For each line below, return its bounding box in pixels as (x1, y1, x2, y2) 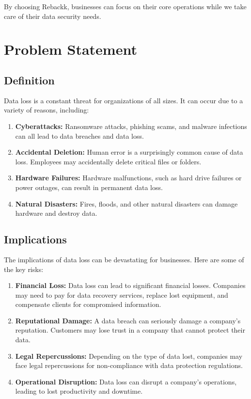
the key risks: (4, 264, 44, 274)
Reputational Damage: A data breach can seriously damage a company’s (15, 315, 241, 325)
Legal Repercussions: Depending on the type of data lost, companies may (15, 351, 243, 361)
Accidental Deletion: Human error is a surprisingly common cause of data (15, 147, 243, 157)
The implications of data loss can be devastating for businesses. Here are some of (4, 254, 244, 264)
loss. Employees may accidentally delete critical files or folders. (15, 156, 202, 166)
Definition (4, 72, 55, 87)
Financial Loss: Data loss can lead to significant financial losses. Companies (15, 280, 246, 290)
